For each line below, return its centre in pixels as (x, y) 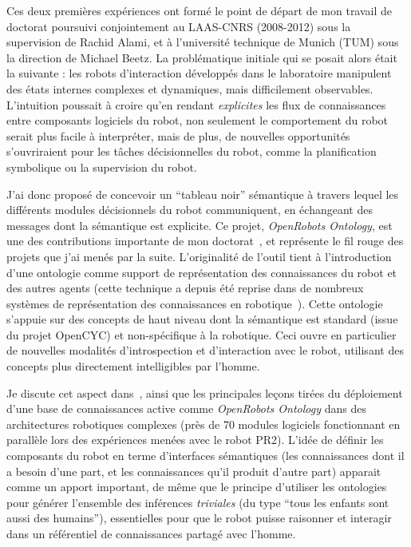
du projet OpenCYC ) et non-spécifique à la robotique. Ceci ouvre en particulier (202, 334)
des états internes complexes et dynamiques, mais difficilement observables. (190, 88)
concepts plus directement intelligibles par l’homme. (133, 366)
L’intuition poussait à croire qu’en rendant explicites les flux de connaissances (196, 104)
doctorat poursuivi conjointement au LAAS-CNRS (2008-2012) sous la (179, 26)
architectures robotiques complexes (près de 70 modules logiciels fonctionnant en (204, 424)
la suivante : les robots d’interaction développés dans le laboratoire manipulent (199, 73)
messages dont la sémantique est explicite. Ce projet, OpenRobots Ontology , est (200, 225)
